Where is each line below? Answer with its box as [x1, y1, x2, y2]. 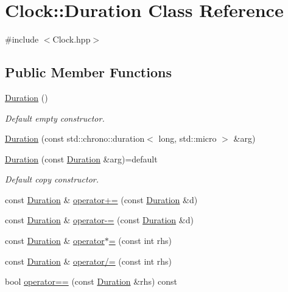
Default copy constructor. [5, 173, 99, 186]
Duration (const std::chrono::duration [5, 132, 145, 145]
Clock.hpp [52, 33, 91, 46]
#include [5, 33, 39, 46]
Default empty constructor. [5, 111, 105, 124]
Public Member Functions [5, 63, 172, 82]
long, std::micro [158, 132, 217, 145]
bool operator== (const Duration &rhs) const [5, 275, 177, 288]
